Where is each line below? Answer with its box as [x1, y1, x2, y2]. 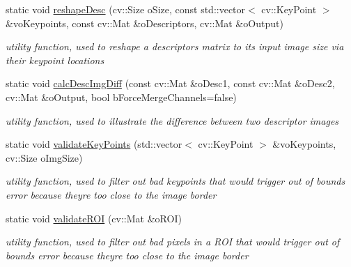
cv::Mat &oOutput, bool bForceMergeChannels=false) [6, 89, 237, 104]
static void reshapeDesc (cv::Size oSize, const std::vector [6, 2, 246, 16]
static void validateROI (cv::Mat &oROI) [6, 211, 182, 225]
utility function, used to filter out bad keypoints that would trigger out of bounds [6, 174, 345, 188]
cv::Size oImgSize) [6, 150, 83, 165]
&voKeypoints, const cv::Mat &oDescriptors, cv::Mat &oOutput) [6, 15, 283, 30]
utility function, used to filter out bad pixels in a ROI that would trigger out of [6, 234, 340, 249]
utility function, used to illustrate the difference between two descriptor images [6, 113, 339, 128]
